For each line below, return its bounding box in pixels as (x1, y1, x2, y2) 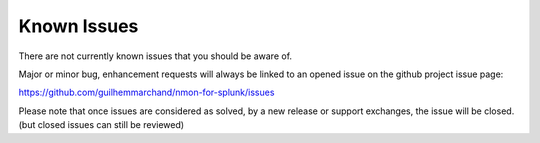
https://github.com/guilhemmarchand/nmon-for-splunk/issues (18, 86, 275, 99)
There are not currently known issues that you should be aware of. (18, 50, 293, 62)
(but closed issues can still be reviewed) (18, 119, 185, 131)
